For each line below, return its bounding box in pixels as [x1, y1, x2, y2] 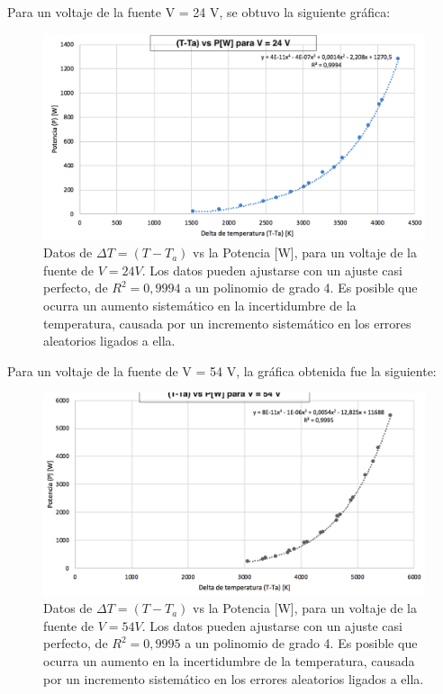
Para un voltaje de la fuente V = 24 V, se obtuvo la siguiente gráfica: [7, 3, 391, 21]
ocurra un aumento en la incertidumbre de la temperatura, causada [43, 651, 415, 670]
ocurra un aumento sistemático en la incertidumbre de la [43, 295, 357, 314]
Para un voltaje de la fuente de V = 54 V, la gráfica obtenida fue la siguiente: [7, 361, 437, 380]
